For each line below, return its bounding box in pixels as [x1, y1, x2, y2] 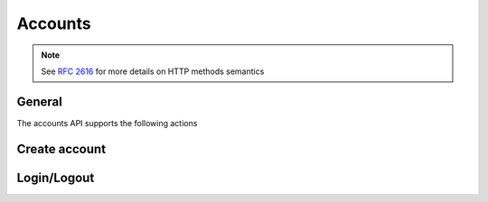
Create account [16, 141, 107, 157]
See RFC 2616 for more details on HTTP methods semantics [41, 66, 265, 77]
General [16, 94, 63, 109]
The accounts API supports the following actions [16, 117, 198, 128]
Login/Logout [16, 170, 95, 185]
